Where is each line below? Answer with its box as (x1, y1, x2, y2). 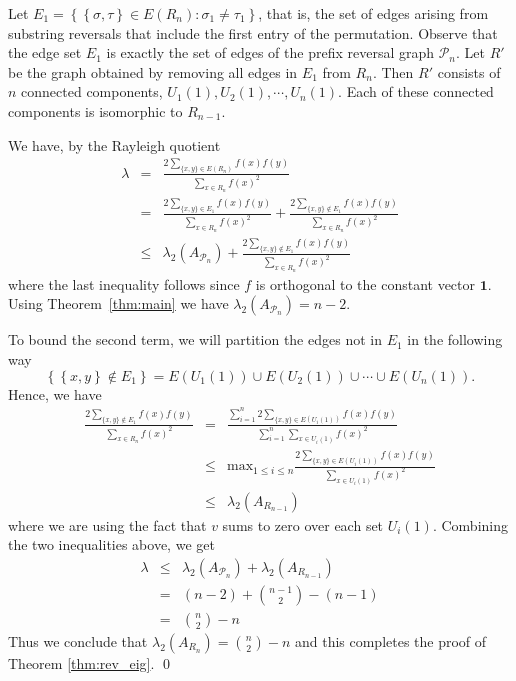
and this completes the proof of (294, 630, 487, 651)
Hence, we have (8, 383, 102, 404)
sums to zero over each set (222, 514, 384, 535)
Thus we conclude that (8, 630, 148, 651)
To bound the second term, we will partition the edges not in (8, 329, 382, 350)
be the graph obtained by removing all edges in (8, 61, 298, 82)
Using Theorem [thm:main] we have (8, 293, 229, 314)
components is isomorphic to (8, 100, 183, 121)
